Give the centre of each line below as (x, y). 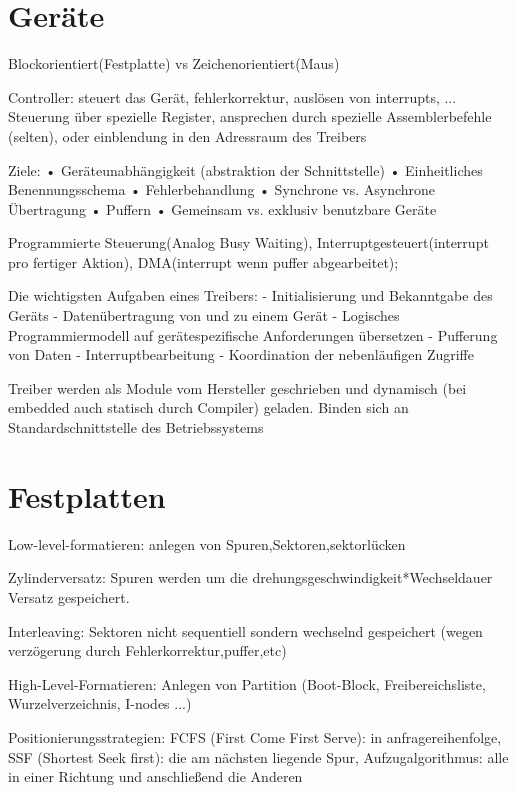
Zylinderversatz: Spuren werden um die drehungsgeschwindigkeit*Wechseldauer (250, 577)
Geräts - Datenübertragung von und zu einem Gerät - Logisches (204, 315)
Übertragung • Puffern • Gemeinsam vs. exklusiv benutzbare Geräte (222, 208)
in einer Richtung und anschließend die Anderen (155, 776)
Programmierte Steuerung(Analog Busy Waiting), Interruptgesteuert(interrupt (248, 242)
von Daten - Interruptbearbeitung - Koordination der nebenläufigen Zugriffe (241, 354)
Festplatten (87, 495)
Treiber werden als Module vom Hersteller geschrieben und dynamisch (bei (237, 387)
